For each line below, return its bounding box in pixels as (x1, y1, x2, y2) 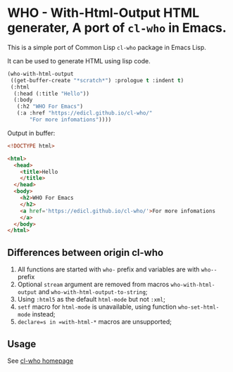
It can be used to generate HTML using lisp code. (7, 56, 151, 65)
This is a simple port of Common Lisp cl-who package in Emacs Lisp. (7, 43, 206, 51)
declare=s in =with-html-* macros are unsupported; (17, 318, 172, 326)
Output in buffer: (7, 129, 56, 137)
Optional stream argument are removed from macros (17, 280, 170, 289)
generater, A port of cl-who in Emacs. (7, 20, 227, 36)
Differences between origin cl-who (7, 246, 164, 258)
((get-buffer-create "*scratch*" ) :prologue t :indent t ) (10, 77, 184, 84)
